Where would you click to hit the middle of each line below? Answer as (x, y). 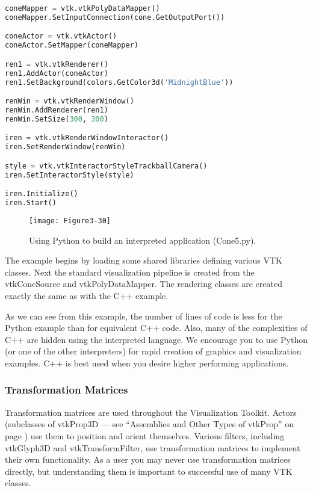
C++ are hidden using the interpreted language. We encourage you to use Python (156, 339)
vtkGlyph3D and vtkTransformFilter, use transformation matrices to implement (153, 447)
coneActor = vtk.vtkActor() (61, 36)
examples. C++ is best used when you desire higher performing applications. (147, 363)
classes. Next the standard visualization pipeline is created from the (130, 272)
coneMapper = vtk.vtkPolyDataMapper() (82, 8)
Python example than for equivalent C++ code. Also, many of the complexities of (156, 328)
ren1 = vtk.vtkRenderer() (57, 64)
